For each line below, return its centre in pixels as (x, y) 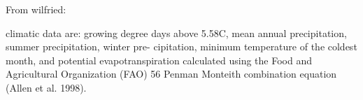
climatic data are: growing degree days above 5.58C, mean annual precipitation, (176, 33)
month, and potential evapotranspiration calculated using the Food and (159, 60)
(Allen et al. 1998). (46, 87)
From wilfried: (36, 9)
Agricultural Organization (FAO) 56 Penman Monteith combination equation (171, 74)
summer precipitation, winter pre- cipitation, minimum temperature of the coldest (181, 47)
